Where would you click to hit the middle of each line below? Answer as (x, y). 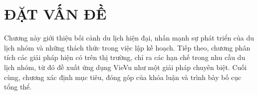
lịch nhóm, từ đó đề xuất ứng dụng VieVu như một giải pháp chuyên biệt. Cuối (126, 67)
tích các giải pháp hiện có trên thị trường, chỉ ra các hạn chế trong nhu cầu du (125, 57)
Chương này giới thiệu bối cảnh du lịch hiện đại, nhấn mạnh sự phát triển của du (129, 38)
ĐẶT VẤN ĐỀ (55, 14)
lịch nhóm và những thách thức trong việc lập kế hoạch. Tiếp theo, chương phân (127, 47)
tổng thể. (18, 87)
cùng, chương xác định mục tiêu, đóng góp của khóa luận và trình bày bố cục (123, 77)
